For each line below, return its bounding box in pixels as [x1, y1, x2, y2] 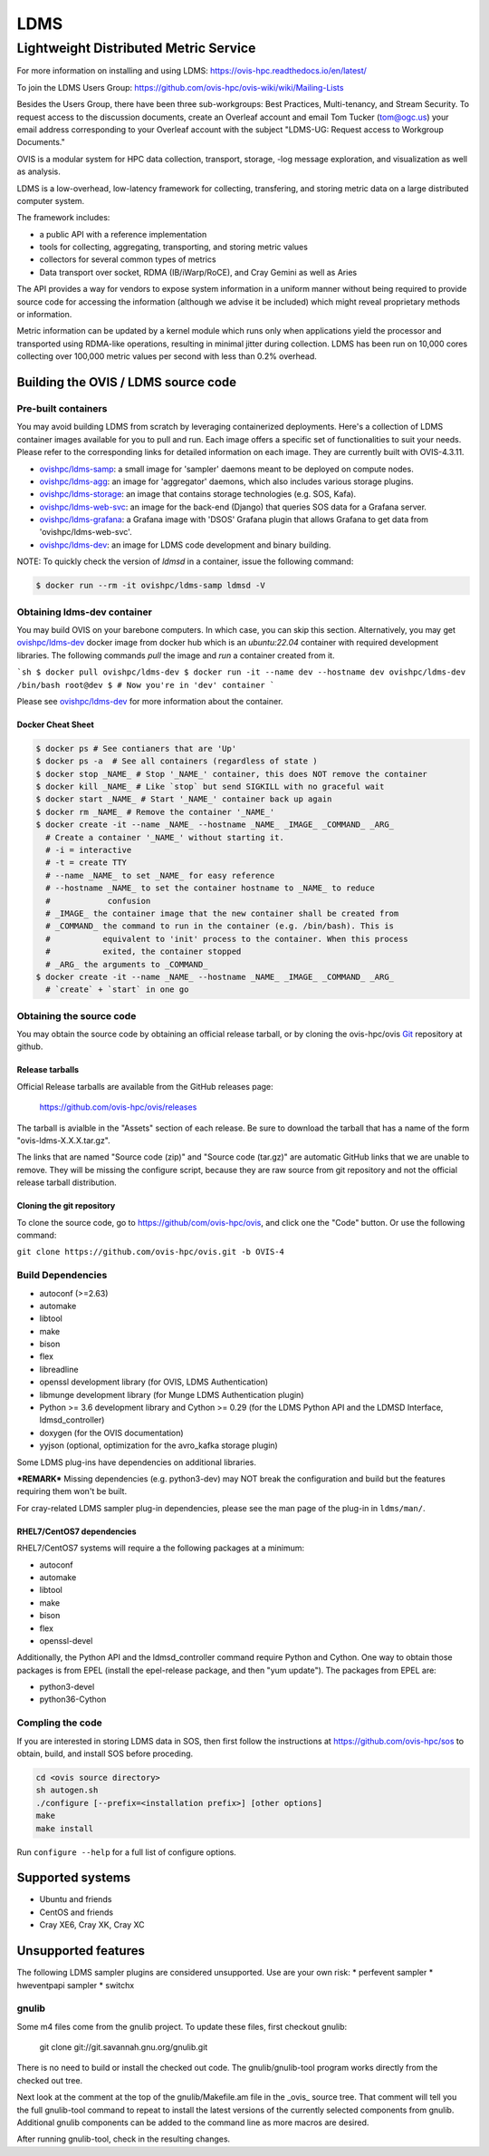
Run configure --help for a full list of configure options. [16, 1846, 237, 1858]
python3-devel [39, 1682, 95, 1693]
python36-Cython [39, 1694, 107, 1704]
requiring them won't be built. [16, 1486, 127, 1497]
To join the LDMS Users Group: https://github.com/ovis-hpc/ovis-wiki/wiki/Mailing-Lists [16, 82, 344, 92]
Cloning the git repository [16, 1200, 116, 1211]
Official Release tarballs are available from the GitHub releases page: [16, 1081, 273, 1092]
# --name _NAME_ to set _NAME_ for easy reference [45, 870, 275, 880]
